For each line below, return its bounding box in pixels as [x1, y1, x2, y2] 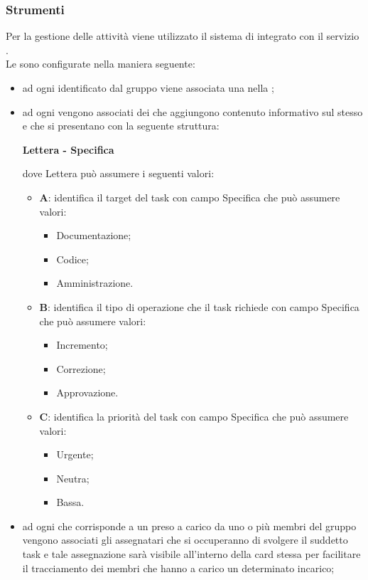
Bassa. [56, 495, 85, 510]
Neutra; [56, 470, 90, 485]
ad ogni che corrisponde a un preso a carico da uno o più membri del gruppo [22, 518, 357, 533]
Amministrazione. [56, 275, 134, 290]
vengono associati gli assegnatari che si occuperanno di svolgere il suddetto [22, 532, 348, 547]
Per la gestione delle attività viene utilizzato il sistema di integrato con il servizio [6, 28, 359, 43]
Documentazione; [56, 228, 131, 243]
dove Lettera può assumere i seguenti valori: [22, 166, 215, 181]
